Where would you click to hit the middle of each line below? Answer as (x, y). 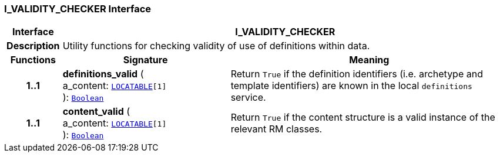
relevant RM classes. (276, 129)
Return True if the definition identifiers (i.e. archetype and (357, 74)
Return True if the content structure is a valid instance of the (363, 117)
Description (33, 46)
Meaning (369, 60)
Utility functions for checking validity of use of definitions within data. (216, 46)
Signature (145, 60)
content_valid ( (96, 112)
